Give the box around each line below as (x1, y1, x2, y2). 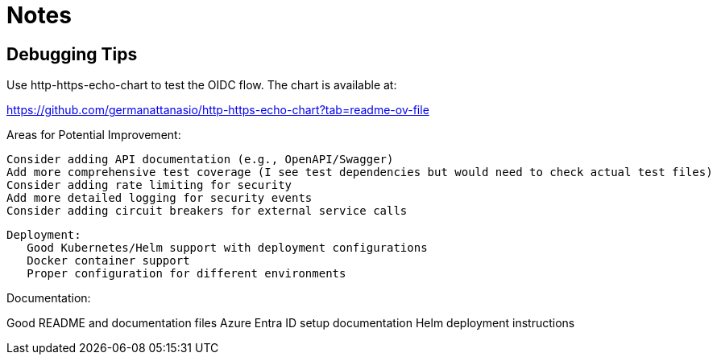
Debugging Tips (6, 43, 138, 64)
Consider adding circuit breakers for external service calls (6, 204, 408, 218)
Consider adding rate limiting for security (6, 178, 292, 192)
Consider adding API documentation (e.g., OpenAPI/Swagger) (6, 153, 394, 166)
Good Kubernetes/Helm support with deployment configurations (27, 241, 428, 255)
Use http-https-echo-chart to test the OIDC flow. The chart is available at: (6, 78, 397, 92)
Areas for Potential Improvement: (6, 128, 181, 142)
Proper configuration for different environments (27, 267, 346, 281)
